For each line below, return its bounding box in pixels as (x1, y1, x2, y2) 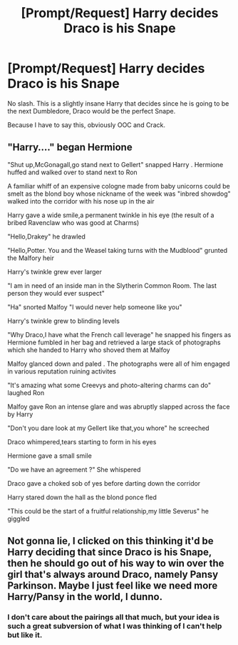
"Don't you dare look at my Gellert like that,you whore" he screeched (7, 424, 209, 432)
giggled (7, 514, 30, 523)
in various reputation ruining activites (7, 366, 116, 376)
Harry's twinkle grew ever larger (7, 267, 102, 276)
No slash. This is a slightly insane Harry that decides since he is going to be (7, 99, 229, 108)
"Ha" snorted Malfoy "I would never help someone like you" (7, 302, 182, 311)
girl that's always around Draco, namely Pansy (7, 569, 219, 581)
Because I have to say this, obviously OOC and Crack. (7, 120, 166, 129)
